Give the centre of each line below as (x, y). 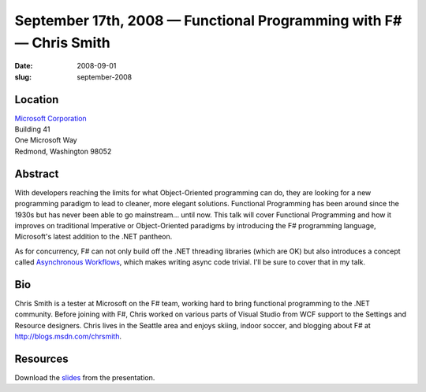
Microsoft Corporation (50, 118)
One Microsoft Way (46, 140)
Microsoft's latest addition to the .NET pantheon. (93, 237)
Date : (24, 66)
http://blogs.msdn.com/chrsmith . (68, 337)
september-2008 (105, 77)
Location (37, 100)
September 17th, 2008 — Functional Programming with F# (208, 20)
